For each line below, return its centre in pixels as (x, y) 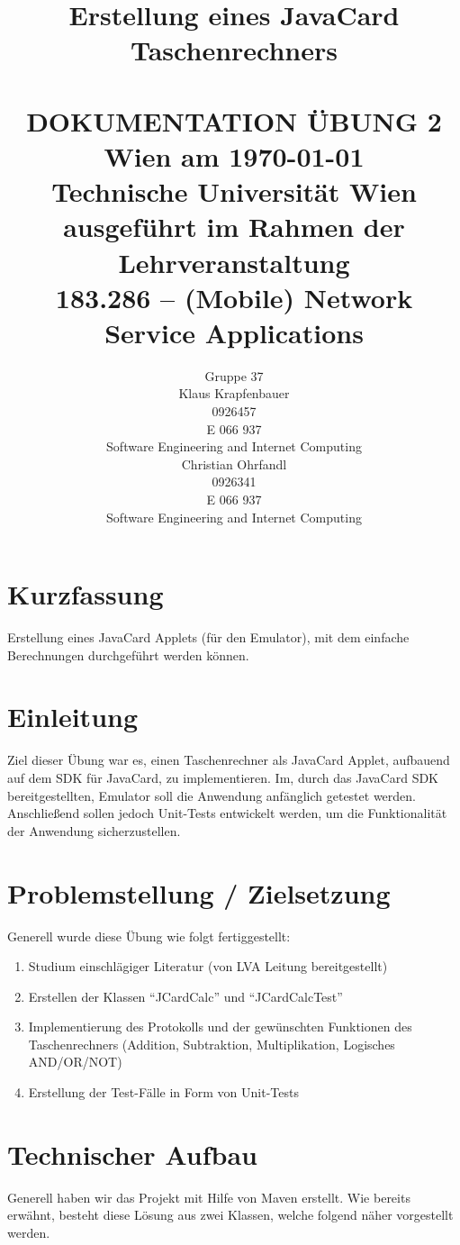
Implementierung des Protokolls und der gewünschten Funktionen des (220, 1027)
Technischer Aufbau (132, 1154)
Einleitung (73, 717)
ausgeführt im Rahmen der (234, 227)
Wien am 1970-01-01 (234, 155)
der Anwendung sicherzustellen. (94, 830)
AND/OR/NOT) (75, 1062)
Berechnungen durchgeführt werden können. (128, 654)
